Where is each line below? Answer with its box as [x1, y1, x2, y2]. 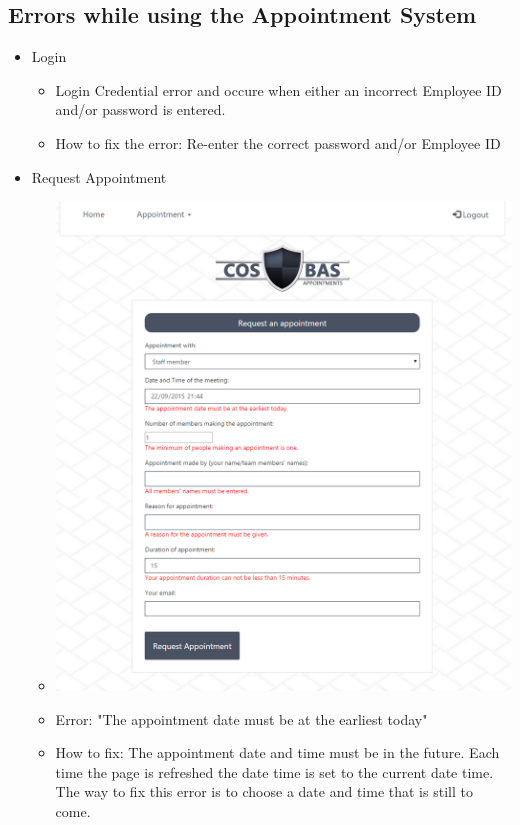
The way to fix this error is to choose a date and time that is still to [55, 781, 473, 802]
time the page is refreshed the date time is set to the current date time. [55, 761, 494, 782]
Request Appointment [31, 166, 167, 187]
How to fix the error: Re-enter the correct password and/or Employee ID [55, 132, 501, 153]
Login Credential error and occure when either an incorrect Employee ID [55, 79, 502, 100]
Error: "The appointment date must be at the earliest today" [55, 708, 428, 729]
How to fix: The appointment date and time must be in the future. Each [55, 742, 500, 763]
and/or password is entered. [55, 99, 226, 120]
